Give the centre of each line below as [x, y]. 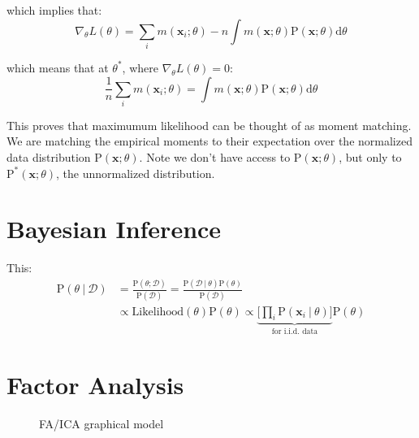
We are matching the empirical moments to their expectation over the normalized [209, 141]
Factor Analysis [95, 385]
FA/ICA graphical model [102, 423]
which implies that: [54, 10]
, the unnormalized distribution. [136, 173]
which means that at [58, 67]
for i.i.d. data [295, 332]
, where [140, 67]
